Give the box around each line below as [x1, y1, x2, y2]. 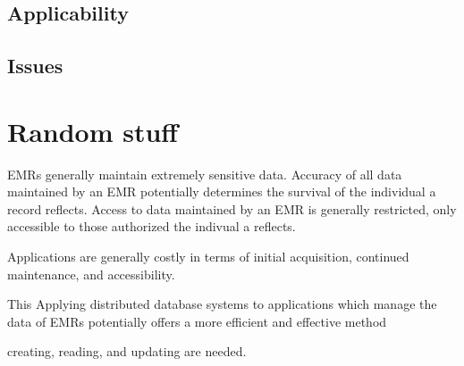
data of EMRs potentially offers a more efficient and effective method [7, 312, 387, 330]
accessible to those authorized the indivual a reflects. [7, 217, 296, 236]
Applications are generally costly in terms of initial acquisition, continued [7, 247, 409, 266]
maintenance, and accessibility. [7, 264, 175, 283]
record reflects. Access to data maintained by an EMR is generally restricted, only [7, 199, 457, 218]
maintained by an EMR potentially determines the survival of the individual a [7, 182, 436, 201]
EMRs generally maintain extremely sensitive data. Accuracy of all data [7, 164, 402, 183]
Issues [7, 52, 63, 79]
